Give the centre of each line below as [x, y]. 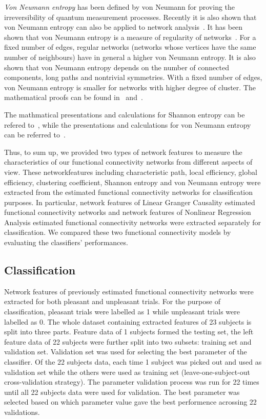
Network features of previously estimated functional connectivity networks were [129, 291]
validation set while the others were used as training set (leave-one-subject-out [127, 372]
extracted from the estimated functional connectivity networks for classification [129, 192]
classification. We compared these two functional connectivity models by [118, 232]
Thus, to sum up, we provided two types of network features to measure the [123, 152]
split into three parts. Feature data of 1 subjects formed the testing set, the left [129, 332]
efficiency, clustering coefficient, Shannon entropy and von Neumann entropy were [132, 182]
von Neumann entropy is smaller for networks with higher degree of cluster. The [130, 87]
